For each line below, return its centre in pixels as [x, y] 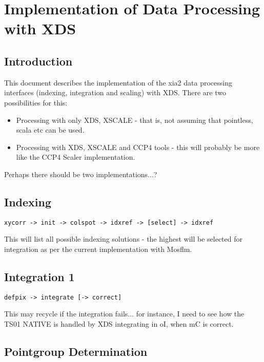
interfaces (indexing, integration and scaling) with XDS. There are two [115, 92]
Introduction [38, 61]
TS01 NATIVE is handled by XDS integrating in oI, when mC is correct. [119, 324]
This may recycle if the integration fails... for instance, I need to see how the [124, 314]
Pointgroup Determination [76, 351]
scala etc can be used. [50, 130]
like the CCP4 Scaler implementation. [76, 157]
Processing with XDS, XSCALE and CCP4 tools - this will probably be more [138, 147]
